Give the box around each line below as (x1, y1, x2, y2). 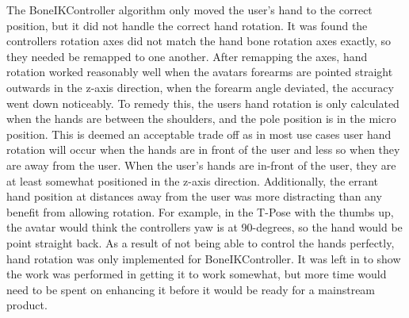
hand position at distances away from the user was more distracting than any (6, 188, 382, 205)
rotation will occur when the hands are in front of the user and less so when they (6, 141, 400, 158)
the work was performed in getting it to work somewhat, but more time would (6, 266, 387, 282)
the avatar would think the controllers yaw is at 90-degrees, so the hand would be (6, 219, 403, 236)
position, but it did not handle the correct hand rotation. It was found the (6, 17, 368, 33)
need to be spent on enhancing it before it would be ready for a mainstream (6, 281, 376, 297)
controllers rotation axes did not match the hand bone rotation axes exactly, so (6, 33, 392, 49)
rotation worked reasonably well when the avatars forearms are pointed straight (6, 63, 393, 80)
